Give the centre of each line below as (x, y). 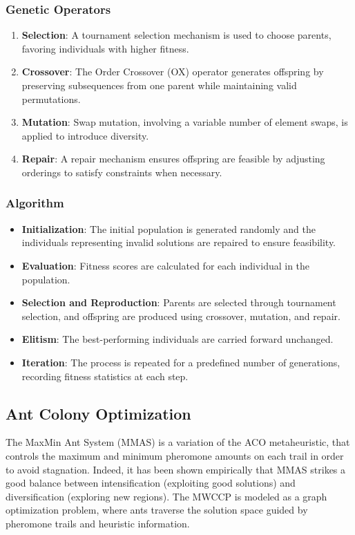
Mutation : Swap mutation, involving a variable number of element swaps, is (185, 122)
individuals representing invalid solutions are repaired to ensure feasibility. (179, 242)
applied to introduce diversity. (85, 135)
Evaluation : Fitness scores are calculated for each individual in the (166, 265)
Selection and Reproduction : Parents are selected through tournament (179, 302)
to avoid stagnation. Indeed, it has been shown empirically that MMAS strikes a (176, 469)
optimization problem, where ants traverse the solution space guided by (157, 510)
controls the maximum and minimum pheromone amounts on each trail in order (175, 455)
